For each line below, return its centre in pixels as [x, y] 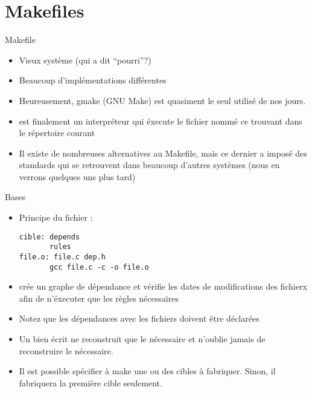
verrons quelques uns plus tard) [77, 176]
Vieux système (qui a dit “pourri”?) [85, 60]
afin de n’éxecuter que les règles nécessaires [99, 298]
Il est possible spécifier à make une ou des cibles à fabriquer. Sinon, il [147, 371]
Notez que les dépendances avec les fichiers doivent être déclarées [139, 318]
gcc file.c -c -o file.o [99, 267]
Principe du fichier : [56, 217]
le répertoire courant [57, 133]
